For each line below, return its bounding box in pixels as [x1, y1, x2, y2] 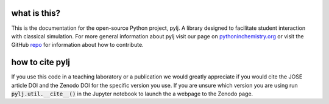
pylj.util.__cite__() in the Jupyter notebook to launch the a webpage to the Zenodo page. [11, 90, 253, 97]
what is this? [11, 8, 61, 18]
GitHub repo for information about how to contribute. [11, 41, 144, 49]
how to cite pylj [11, 57, 70, 68]
